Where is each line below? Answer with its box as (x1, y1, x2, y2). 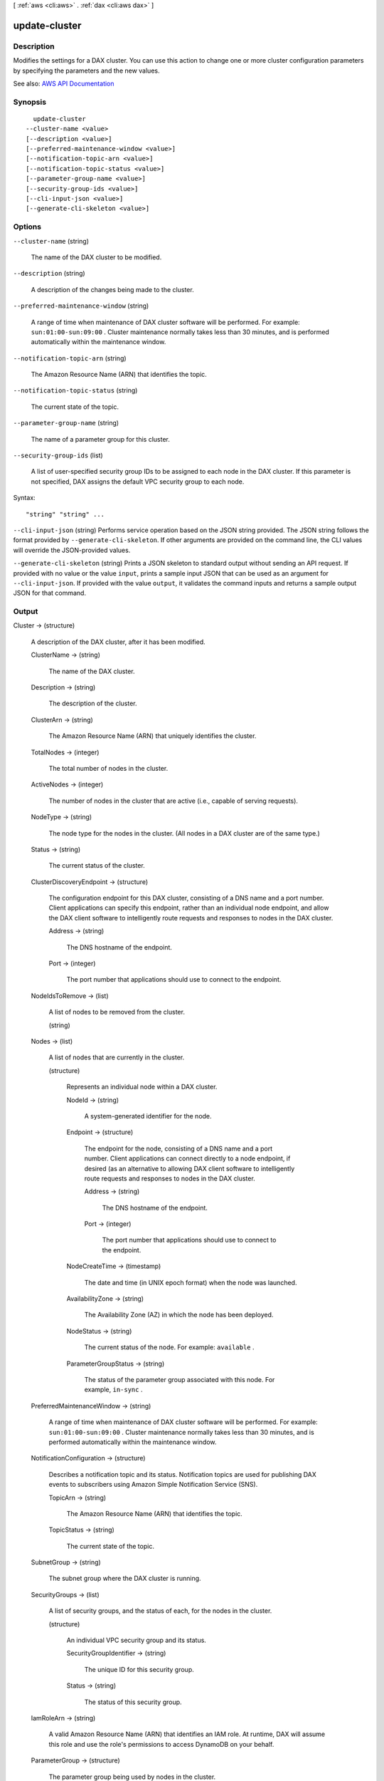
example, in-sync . (84, 1386, 143, 1394)
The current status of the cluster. (48, 861, 145, 870)
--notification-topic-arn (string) (13, 353, 127, 363)
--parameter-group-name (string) (13, 419, 119, 427)
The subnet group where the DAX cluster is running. (48, 1574, 202, 1583)
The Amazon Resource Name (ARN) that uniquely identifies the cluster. (48, 732, 257, 740)
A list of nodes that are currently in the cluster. (48, 1053, 185, 1061)
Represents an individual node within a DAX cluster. (66, 1083, 218, 1091)
